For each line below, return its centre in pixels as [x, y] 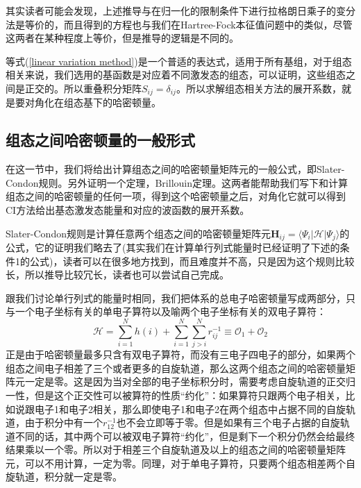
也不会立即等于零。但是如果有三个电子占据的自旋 [228, 422]
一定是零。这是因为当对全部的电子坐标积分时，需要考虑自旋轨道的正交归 [190, 381]
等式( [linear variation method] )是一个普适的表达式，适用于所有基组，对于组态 [179, 61]
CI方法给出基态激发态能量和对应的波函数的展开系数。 [128, 210]
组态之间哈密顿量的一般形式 [100, 140]
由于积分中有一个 [64, 422]
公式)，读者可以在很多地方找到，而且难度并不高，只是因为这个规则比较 [192, 261]
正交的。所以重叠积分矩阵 [83, 88]
